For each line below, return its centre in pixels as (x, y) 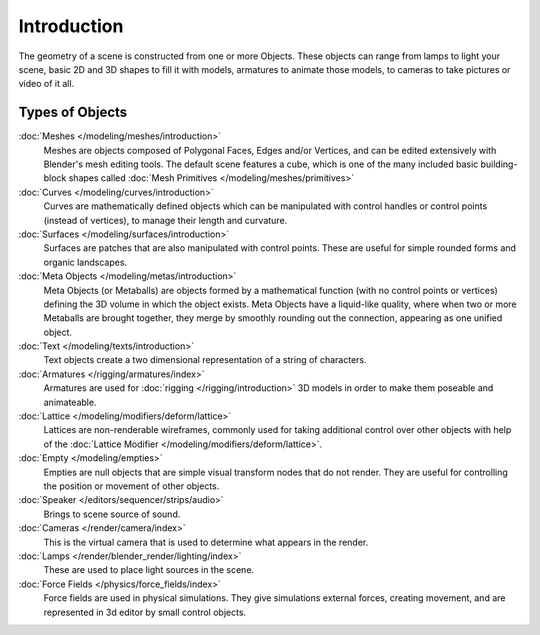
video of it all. (46, 84)
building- (499, 164)
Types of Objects (73, 112)
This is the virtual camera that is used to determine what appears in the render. (206, 542)
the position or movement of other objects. (131, 486)
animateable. (70, 402)
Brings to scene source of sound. (112, 514)
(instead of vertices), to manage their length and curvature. (165, 220)
